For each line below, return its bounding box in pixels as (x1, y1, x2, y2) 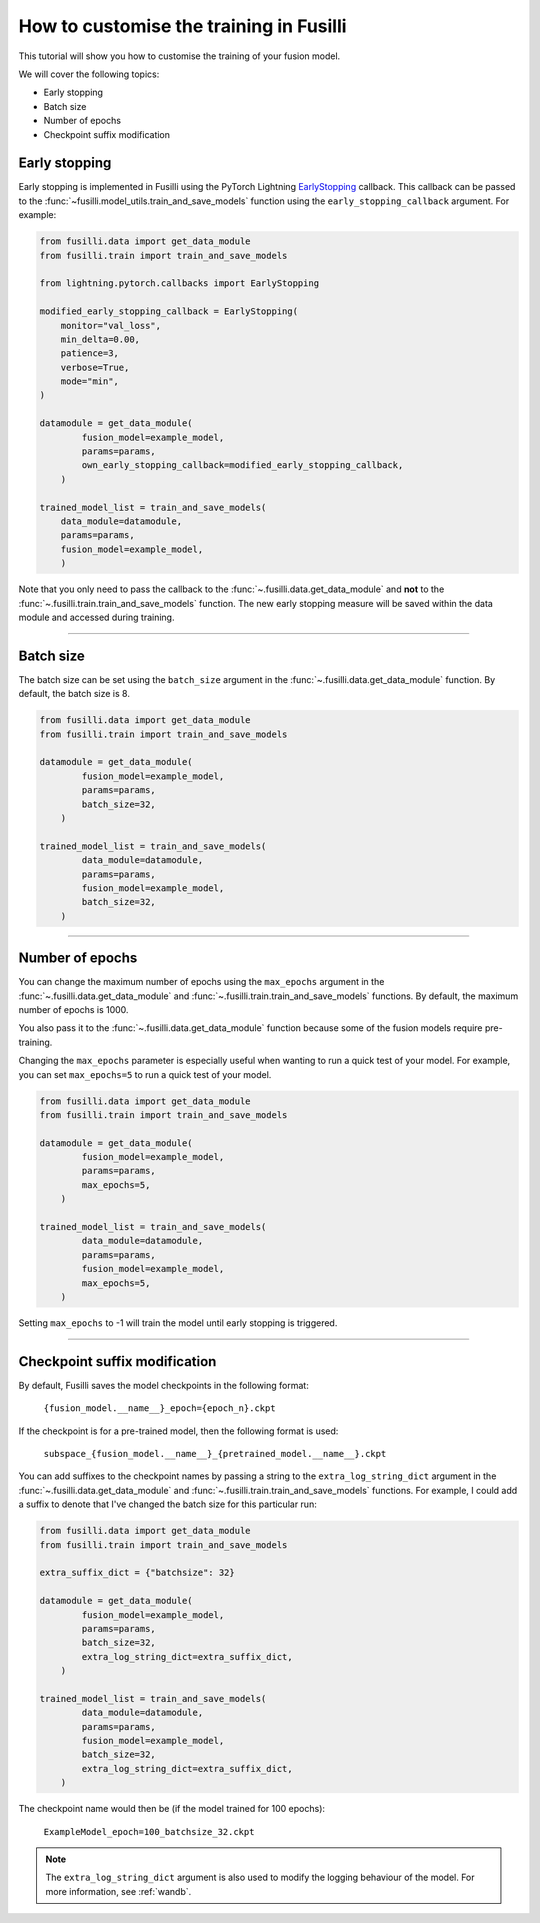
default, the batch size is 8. (18, 688, 130, 700)
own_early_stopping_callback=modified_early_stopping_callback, (81, 460, 404, 471)
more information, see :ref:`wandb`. (45, 1885, 192, 1897)
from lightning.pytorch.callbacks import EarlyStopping (39, 278, 320, 289)
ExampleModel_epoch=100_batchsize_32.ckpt (43, 1826, 255, 1837)
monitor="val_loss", (60, 320, 162, 331)
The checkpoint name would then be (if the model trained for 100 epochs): (18, 1803, 325, 1815)
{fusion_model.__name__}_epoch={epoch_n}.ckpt (43, 1403, 276, 1414)
